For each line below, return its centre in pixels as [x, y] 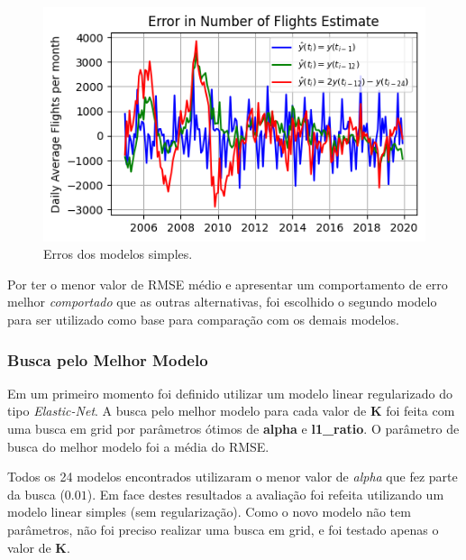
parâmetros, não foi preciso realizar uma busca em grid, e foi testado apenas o [223, 529]
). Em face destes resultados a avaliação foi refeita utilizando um [265, 494]
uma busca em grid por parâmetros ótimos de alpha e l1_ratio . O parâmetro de [233, 429]
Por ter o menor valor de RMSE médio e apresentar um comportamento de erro [228, 284]
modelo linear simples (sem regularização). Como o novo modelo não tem [209, 512]
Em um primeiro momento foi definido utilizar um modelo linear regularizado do [230, 393]
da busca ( [36, 494]
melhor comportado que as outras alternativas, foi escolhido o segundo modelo [222, 302]
